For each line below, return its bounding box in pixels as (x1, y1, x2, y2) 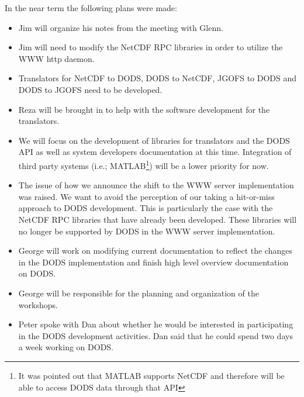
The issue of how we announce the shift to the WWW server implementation (18, 179, 294, 191)
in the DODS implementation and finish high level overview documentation (18, 256, 289, 268)
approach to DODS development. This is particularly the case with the (18, 202, 273, 214)
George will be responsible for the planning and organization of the (18, 286, 259, 299)
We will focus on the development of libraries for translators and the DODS (18, 134, 290, 146)
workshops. (18, 298, 58, 310)
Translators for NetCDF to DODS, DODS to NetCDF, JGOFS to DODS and (18, 72, 297, 84)
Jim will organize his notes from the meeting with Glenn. (18, 21, 223, 33)
